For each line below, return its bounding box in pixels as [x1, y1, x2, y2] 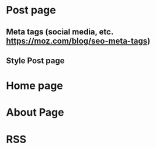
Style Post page [6, 56, 65, 65]
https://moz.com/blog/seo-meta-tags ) [6, 36, 151, 46]
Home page [6, 79, 63, 92]
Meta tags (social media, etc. [6, 27, 114, 37]
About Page [6, 106, 64, 119]
